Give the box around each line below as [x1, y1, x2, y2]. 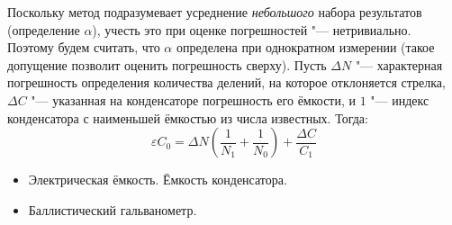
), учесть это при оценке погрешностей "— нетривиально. [92, 20, 411, 39]
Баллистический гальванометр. [28, 200, 197, 219]
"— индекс [370, 90, 429, 109]
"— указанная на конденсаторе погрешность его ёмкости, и [31, 90, 357, 109]
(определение [7, 20, 80, 39]
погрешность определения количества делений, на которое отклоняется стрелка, [7, 73, 446, 92]
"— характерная [355, 55, 443, 74]
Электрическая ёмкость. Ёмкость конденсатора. [28, 170, 287, 189]
